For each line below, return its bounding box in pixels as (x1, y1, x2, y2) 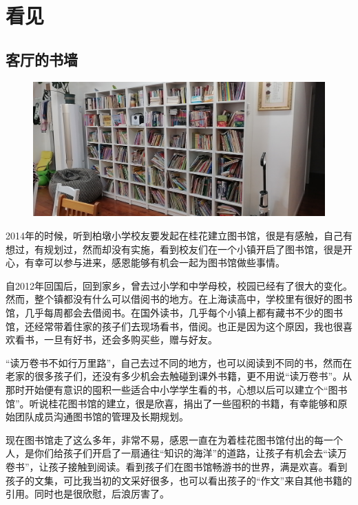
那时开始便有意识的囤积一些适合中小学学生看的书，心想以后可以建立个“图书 (6, 382, 348, 396)
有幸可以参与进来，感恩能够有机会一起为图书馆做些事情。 (24, 255, 285, 270)
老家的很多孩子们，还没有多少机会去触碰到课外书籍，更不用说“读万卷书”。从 (6, 369, 352, 383)
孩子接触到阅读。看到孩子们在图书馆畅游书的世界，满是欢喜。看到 (48, 459, 348, 473)
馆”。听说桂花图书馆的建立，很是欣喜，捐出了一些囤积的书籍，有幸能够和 (6, 396, 338, 410)
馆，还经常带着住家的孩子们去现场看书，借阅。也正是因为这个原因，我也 (6, 319, 333, 333)
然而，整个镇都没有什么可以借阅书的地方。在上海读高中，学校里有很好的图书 (6, 292, 352, 306)
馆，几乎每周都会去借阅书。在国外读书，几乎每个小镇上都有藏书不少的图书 (6, 305, 343, 319)
